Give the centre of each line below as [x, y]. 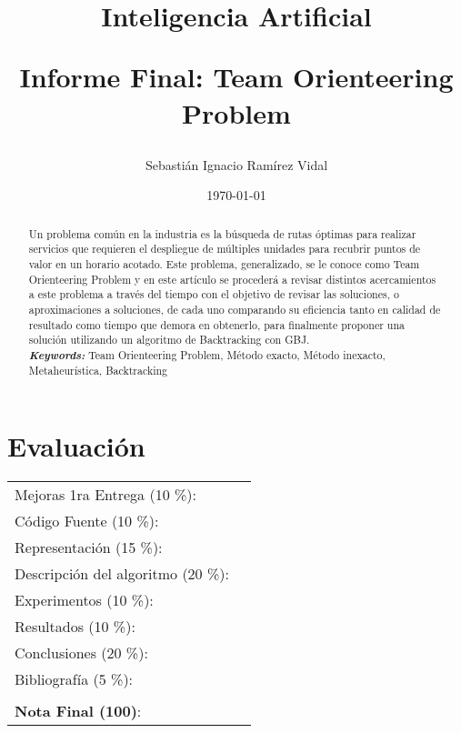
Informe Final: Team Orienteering [236, 77]
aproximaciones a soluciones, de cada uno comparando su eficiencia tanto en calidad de [235, 310]
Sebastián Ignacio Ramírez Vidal [236, 164]
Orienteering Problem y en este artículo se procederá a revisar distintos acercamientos [232, 279]
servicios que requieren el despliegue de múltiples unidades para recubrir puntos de [225, 249]
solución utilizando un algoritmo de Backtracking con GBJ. [169, 340]
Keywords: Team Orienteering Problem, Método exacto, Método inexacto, [207, 354]
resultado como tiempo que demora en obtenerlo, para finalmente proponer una [216, 324]
